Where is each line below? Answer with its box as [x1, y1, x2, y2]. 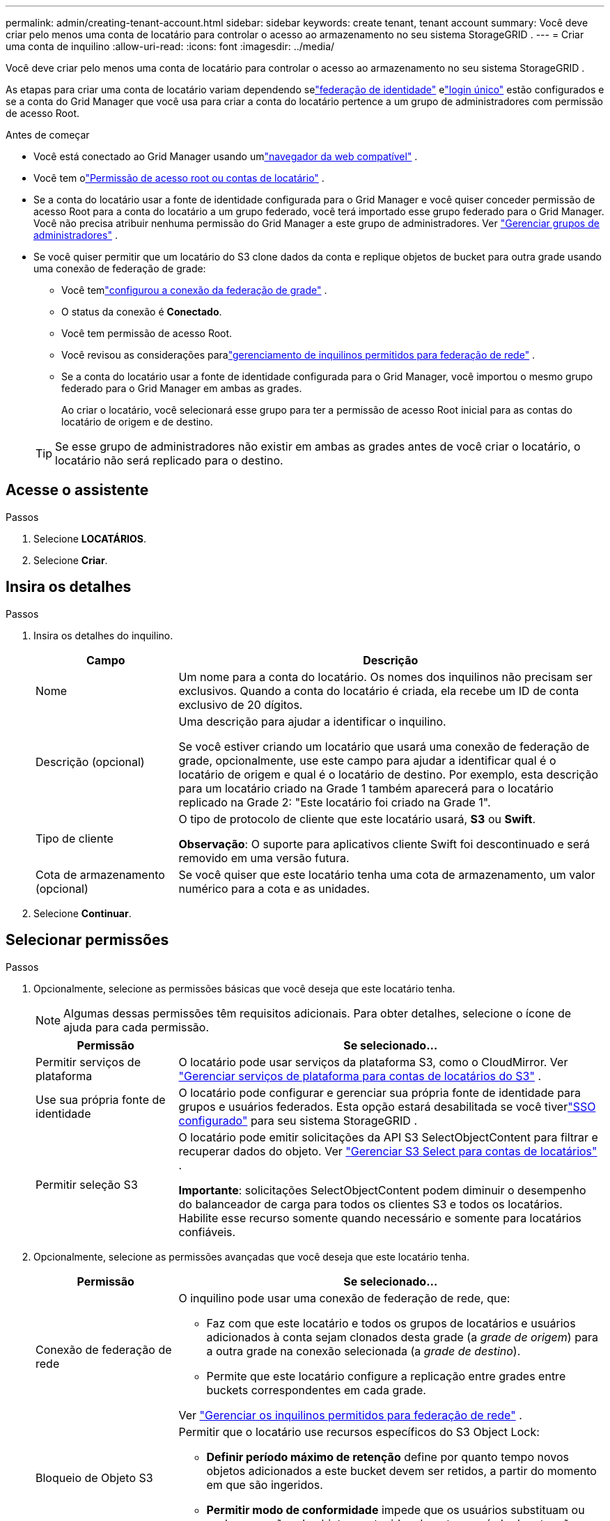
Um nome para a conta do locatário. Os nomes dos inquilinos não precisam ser [178, 669, 593, 684]
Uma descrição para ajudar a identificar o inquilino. [178, 714, 446, 728]
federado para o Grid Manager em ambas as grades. [61, 382, 302, 394]
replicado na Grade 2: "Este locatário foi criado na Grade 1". [178, 795, 491, 809]
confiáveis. [178, 1224, 236, 1239]
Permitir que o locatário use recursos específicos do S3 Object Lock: [178, 1424, 540, 1439]
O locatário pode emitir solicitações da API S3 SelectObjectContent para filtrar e [178, 1130, 598, 1144]
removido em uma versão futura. [178, 850, 350, 865]
